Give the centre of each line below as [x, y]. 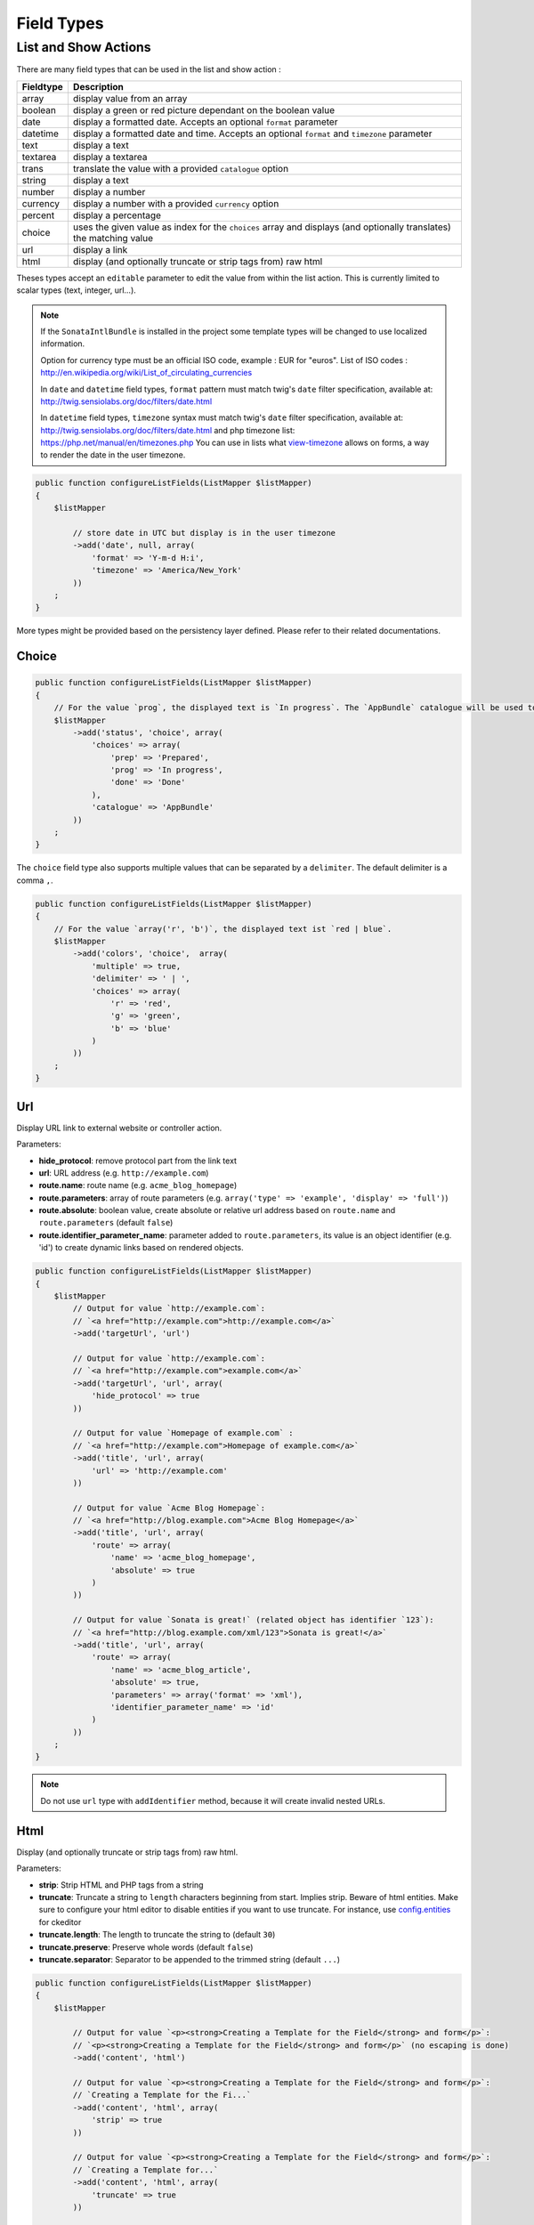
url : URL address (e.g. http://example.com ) [124, 1173]
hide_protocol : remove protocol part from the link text [138, 1161]
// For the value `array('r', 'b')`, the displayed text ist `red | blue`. [223, 929]
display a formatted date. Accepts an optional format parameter [205, 122]
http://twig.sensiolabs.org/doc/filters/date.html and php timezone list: [168, 430]
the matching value [113, 238]
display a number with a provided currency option [176, 203]
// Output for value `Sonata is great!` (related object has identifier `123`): [254, 1620]
